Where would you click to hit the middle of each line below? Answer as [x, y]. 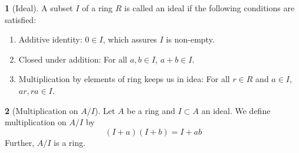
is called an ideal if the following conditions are [209, 8]
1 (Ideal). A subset [39, 8]
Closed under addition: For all [73, 59]
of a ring [97, 8]
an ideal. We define [236, 110]
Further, [20, 142]
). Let [105, 110]
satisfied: [21, 19]
